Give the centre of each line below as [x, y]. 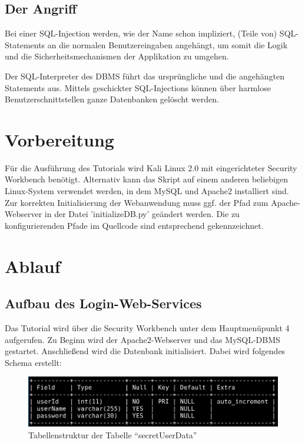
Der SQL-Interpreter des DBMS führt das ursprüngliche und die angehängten [145, 76]
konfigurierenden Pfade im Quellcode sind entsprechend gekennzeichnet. [134, 225]
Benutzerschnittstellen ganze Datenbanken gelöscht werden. [112, 99]
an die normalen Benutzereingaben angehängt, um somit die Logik [168, 44]
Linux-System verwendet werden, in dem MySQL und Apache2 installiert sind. [147, 191]
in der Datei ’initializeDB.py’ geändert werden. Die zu [142, 214]
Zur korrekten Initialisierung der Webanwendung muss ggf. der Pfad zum [137, 202]
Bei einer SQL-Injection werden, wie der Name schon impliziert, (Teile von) [141, 33]
